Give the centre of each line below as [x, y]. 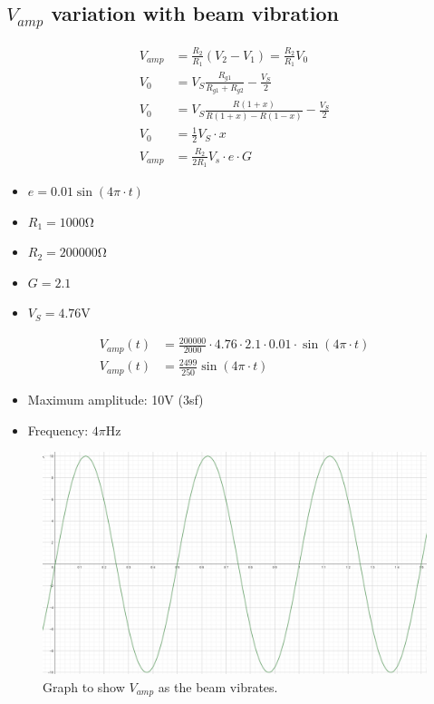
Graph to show [84, 686]
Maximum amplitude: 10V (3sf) [116, 399]
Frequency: [58, 430]
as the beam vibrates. [218, 686]
